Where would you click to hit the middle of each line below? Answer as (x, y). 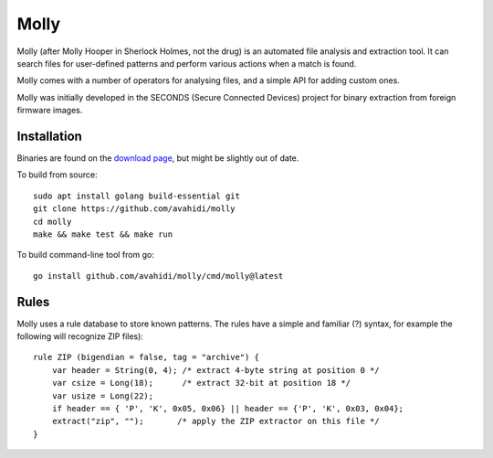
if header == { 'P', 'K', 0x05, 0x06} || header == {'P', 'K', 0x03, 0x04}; (228, 408)
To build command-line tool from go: (86, 255)
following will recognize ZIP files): (80, 336)
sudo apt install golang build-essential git (137, 196)
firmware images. (50, 111)
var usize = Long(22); (103, 396)
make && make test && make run (103, 234)
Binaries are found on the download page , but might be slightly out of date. (158, 158)
